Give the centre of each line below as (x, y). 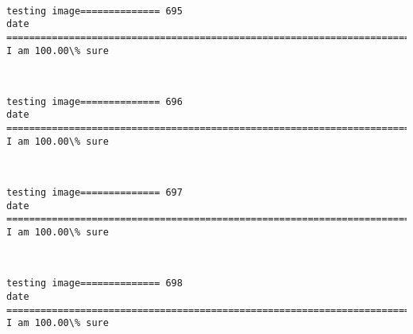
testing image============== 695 (95, 11)
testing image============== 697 (95, 193)
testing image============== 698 (95, 284)
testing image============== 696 (95, 101)
